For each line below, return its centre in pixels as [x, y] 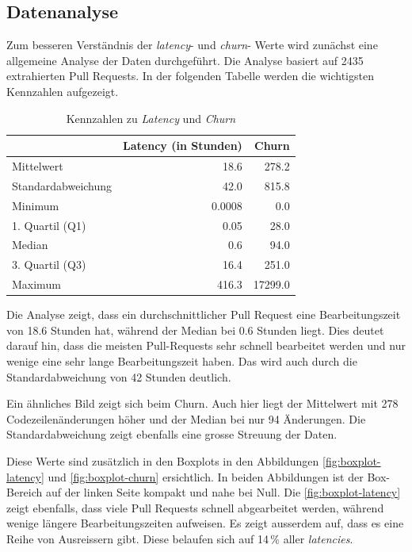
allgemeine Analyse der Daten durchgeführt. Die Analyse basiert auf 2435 [185, 60]
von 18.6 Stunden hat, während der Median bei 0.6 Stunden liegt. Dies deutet [195, 330]
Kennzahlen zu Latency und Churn [151, 118]
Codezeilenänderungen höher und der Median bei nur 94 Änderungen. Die [186, 418]
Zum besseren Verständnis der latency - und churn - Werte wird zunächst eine [192, 45]
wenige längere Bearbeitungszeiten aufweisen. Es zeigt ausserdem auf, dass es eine [205, 523]
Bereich [25, 492]
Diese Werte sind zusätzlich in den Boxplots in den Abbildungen [163, 460]
